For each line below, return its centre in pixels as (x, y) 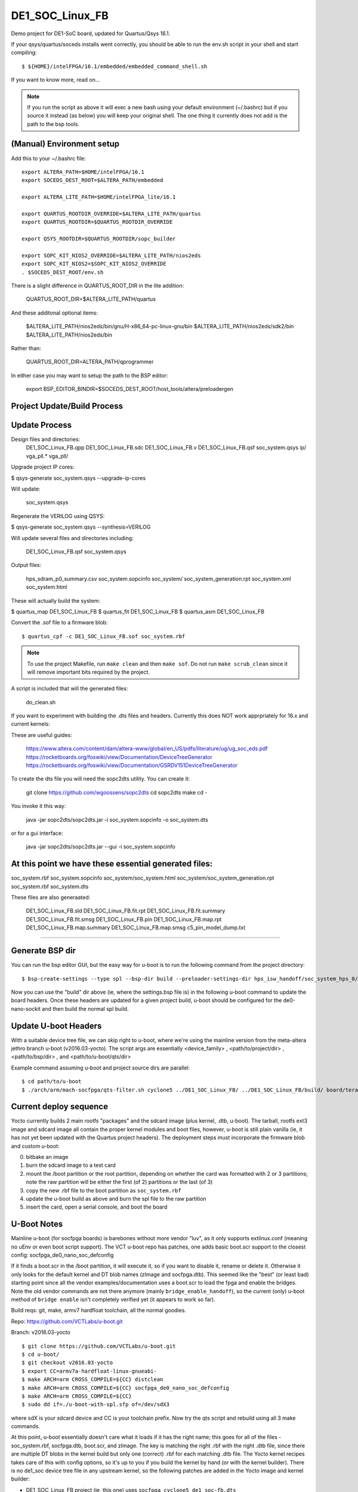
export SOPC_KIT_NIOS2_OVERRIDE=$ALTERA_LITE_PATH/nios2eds (111, 255)
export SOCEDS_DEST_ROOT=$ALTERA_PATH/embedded (92, 180)
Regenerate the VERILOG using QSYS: (58, 516)
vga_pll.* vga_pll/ (47, 456)
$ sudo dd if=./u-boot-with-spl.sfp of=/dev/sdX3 (96, 1405)
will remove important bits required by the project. (89, 672)
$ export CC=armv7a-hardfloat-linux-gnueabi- (89, 1371)
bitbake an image (47, 1157)
